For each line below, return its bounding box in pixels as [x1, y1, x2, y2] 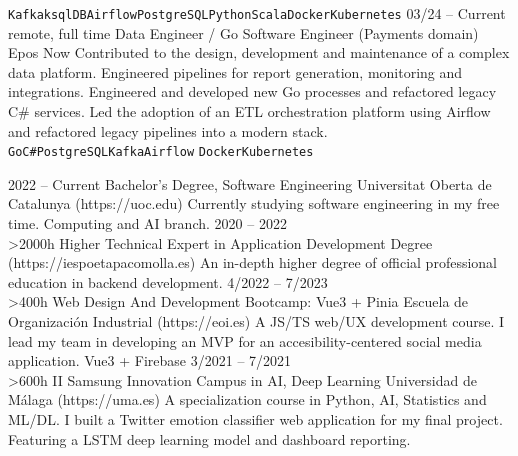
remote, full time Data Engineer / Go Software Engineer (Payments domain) [8, 22, 479, 43]
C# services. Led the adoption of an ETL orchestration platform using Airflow [8, 101, 491, 122]
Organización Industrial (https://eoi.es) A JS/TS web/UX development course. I [8, 311, 505, 332]
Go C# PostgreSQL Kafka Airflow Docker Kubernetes [8, 145, 314, 160]
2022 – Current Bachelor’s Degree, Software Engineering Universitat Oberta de [8, 173, 492, 194]
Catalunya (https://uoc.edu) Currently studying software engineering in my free [8, 193, 500, 214]
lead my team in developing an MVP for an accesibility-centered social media [8, 330, 482, 351]
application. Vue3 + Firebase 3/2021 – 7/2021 [8, 350, 292, 371]
